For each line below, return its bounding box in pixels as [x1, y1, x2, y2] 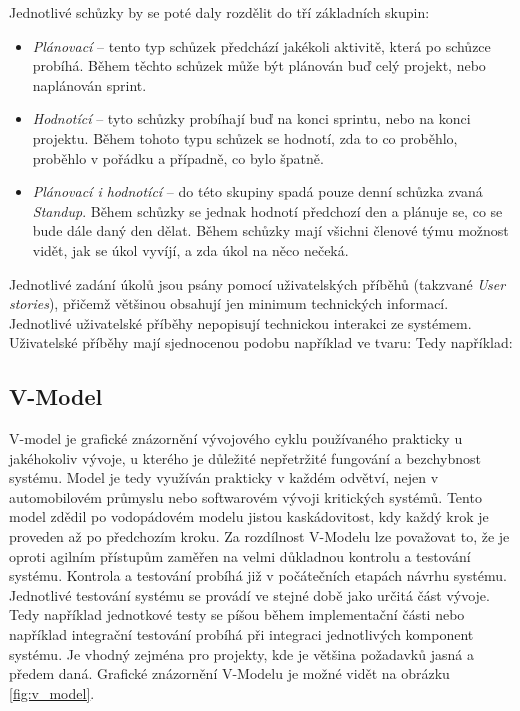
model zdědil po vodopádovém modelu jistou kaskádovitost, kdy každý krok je [9, 506, 489, 527]
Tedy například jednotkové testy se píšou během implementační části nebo [9, 604, 465, 625]
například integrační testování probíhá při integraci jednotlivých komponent [9, 624, 474, 645]
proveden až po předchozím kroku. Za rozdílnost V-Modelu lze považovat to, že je [9, 526, 510, 547]
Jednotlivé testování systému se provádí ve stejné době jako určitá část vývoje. [9, 584, 490, 605]
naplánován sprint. [32, 74, 147, 95]
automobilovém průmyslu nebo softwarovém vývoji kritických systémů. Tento [9, 486, 482, 507]
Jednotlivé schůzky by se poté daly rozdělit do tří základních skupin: [9, 2, 430, 22]
